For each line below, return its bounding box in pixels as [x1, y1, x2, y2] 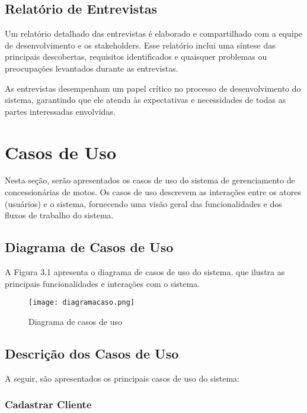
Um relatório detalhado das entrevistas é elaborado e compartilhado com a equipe [5, 27, 303, 40]
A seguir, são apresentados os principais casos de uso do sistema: [5, 372, 240, 384]
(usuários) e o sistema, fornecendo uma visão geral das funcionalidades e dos [5, 197, 282, 209]
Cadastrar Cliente [5, 397, 92, 412]
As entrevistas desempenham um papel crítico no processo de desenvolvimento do [5, 82, 301, 94]
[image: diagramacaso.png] [28, 298, 135, 307]
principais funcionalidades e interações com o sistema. [5, 277, 200, 289]
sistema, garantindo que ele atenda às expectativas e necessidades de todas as [5, 93, 286, 106]
